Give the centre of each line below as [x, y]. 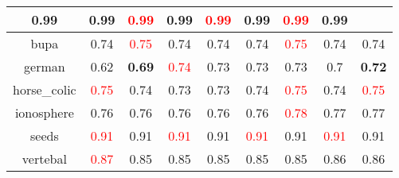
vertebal [44, 159]
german [45, 66]
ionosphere [44, 112]
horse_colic [45, 89]
